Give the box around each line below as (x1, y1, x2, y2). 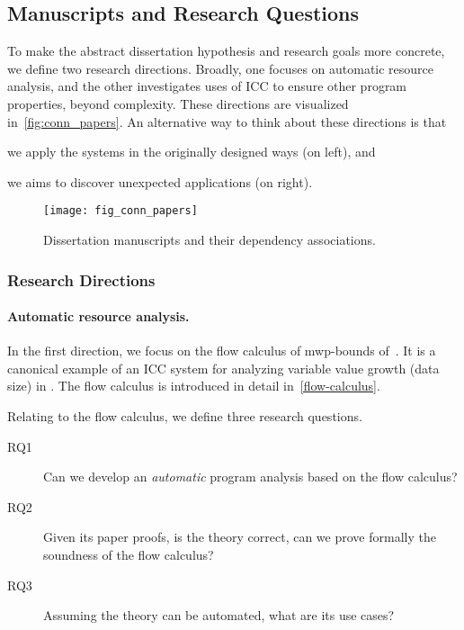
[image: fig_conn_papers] (43, 204, 198, 218)
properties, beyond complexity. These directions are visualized (7, 94, 349, 112)
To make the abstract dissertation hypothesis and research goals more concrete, (7, 41, 445, 60)
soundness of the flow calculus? (43, 545, 214, 563)
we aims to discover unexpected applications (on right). (7, 172, 313, 191)
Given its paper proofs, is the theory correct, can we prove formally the (43, 527, 436, 546)
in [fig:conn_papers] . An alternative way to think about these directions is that (7, 112, 447, 130)
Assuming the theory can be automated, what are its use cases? (43, 606, 395, 625)
